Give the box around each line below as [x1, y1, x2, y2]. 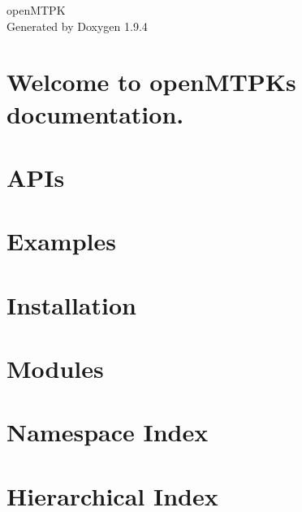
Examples [6, 224, 116, 258]
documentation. [6, 97, 184, 130]
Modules [6, 352, 104, 385]
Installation [6, 288, 136, 321]
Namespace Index [6, 415, 209, 449]
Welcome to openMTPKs [6, 65, 296, 98]
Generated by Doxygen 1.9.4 [6, 17, 148, 34]
